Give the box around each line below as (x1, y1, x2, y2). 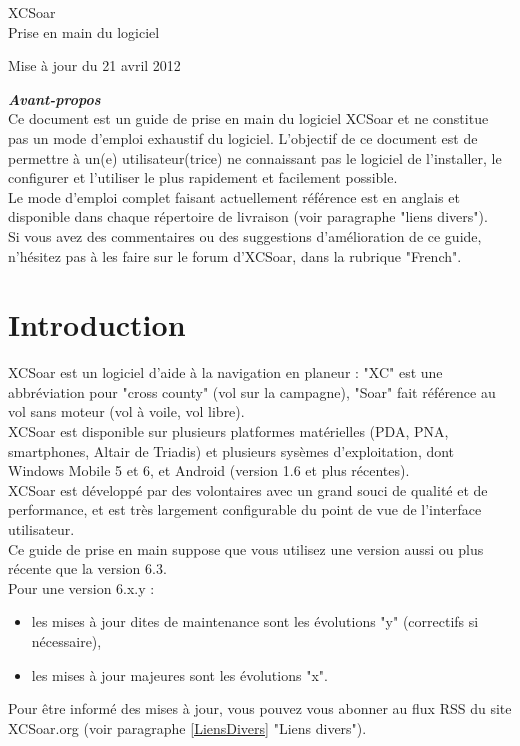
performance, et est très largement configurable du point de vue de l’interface (8, 499, 482, 520)
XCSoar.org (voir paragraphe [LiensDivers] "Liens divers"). (8, 717, 367, 738)
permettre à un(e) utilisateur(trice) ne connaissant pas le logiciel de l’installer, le (8, 147, 502, 168)
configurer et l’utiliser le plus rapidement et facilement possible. (8, 167, 398, 188)
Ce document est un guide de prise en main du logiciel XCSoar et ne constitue (8, 108, 489, 129)
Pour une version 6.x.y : (8, 577, 155, 598)
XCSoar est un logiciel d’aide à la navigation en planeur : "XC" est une (8, 362, 443, 383)
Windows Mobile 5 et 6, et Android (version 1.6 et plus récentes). (8, 460, 410, 481)
